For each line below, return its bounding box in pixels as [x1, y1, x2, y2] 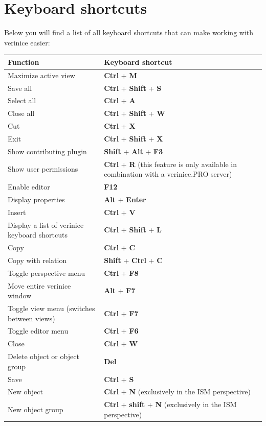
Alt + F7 [104, 285, 136, 296]
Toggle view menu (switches [8, 302, 95, 313]
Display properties [8, 194, 65, 204]
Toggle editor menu [8, 325, 69, 336]
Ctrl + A [104, 95, 136, 106]
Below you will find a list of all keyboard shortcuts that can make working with [4, 27, 254, 38]
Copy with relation [8, 254, 67, 265]
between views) [8, 313, 55, 323]
